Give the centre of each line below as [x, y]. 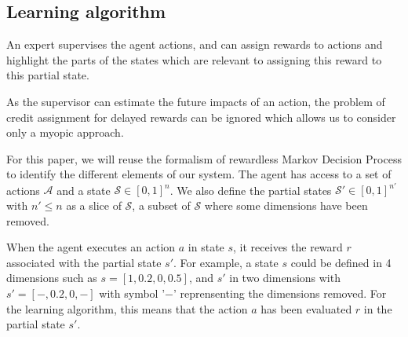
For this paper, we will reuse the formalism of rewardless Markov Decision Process [204, 158]
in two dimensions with [285, 278]
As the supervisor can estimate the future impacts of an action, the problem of [196, 101]
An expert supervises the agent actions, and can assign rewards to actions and [195, 44]
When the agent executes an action [91, 247]
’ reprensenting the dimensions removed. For [280, 293]
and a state [84, 190]
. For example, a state [226, 262]
